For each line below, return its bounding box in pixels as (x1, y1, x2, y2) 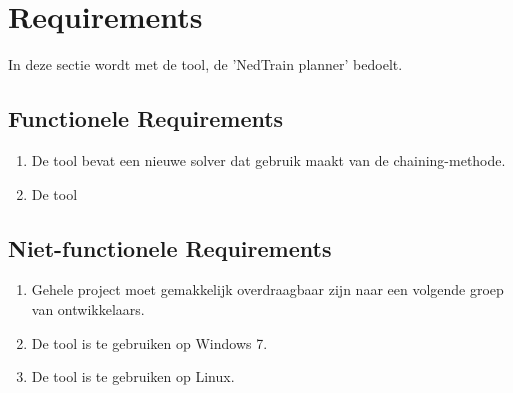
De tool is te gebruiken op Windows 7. (31, 332, 268, 353)
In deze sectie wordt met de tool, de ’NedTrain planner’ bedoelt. (8, 54, 403, 75)
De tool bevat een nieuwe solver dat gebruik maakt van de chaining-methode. (31, 149, 506, 170)
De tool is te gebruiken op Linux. (31, 366, 235, 387)
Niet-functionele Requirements (8, 232, 332, 263)
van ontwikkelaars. (31, 298, 145, 319)
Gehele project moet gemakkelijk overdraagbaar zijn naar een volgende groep (31, 279, 504, 300)
